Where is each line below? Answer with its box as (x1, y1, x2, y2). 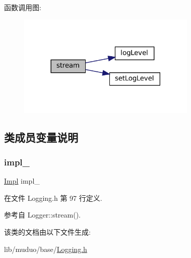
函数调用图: (4, 2, 41, 12)
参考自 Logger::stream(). (4, 209, 81, 220)
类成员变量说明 (4, 129, 78, 145)
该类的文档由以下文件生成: (4, 226, 91, 237)
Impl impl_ (4, 176, 40, 186)
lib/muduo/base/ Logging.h (4, 243, 87, 254)
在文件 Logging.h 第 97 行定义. (4, 192, 102, 203)
